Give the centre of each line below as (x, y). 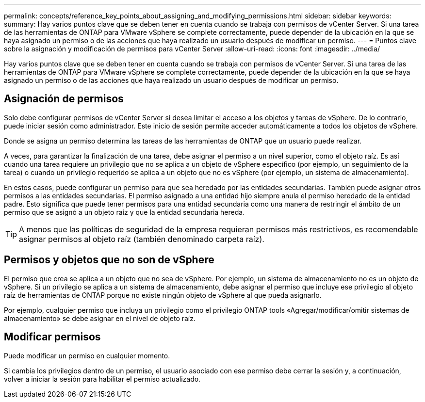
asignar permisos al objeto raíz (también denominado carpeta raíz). (142, 239)
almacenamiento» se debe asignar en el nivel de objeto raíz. (100, 318)
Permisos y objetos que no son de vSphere (109, 260)
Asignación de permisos (64, 99)
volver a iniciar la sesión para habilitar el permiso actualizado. (102, 379)
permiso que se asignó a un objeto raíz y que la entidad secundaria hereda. (124, 212)
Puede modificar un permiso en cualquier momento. (87, 355)
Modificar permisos (52, 337)
